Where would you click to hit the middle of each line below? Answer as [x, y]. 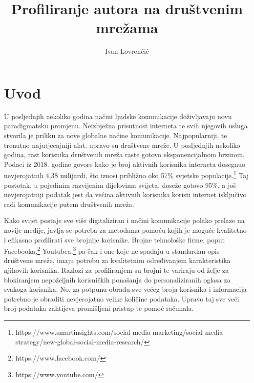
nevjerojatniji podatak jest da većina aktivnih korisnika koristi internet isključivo [125, 194]
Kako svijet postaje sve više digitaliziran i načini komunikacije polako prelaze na [124, 220]
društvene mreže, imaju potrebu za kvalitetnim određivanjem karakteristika [117, 260]
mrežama [127, 28]
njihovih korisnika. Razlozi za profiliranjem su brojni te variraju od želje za [116, 270]
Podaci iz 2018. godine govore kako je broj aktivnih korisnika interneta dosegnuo [125, 164]
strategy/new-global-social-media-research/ [80, 341]
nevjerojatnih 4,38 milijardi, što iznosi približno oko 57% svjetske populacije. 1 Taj [127, 175]
